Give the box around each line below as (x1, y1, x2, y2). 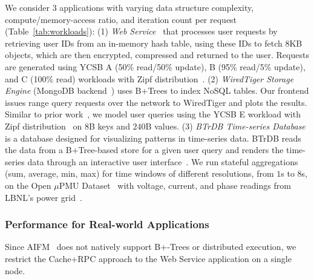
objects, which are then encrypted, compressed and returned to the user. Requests (5, 48, 309, 61)
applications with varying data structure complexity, (59, 1, 254, 13)
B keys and (89, 119, 130, 132)
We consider (5, 1, 50, 13)
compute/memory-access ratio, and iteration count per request (5, 13, 237, 25)
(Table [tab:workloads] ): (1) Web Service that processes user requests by (5, 25, 278, 38)
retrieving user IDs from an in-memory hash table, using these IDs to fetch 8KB (5, 36, 303, 49)
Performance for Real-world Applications (5, 217, 209, 232)
